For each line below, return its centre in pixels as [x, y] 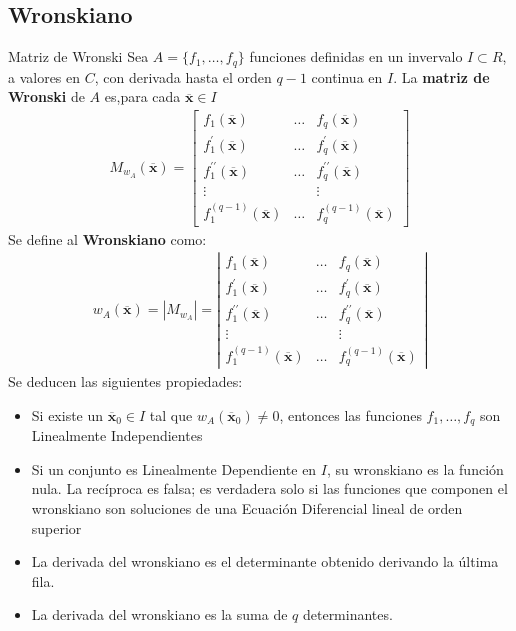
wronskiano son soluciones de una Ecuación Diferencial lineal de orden [247, 508]
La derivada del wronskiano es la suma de [159, 614]
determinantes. [347, 614]
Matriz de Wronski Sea [78, 56]
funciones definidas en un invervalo [356, 56]
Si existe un [67, 414]
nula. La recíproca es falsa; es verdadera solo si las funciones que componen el [269, 488]
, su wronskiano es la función [415, 468]
